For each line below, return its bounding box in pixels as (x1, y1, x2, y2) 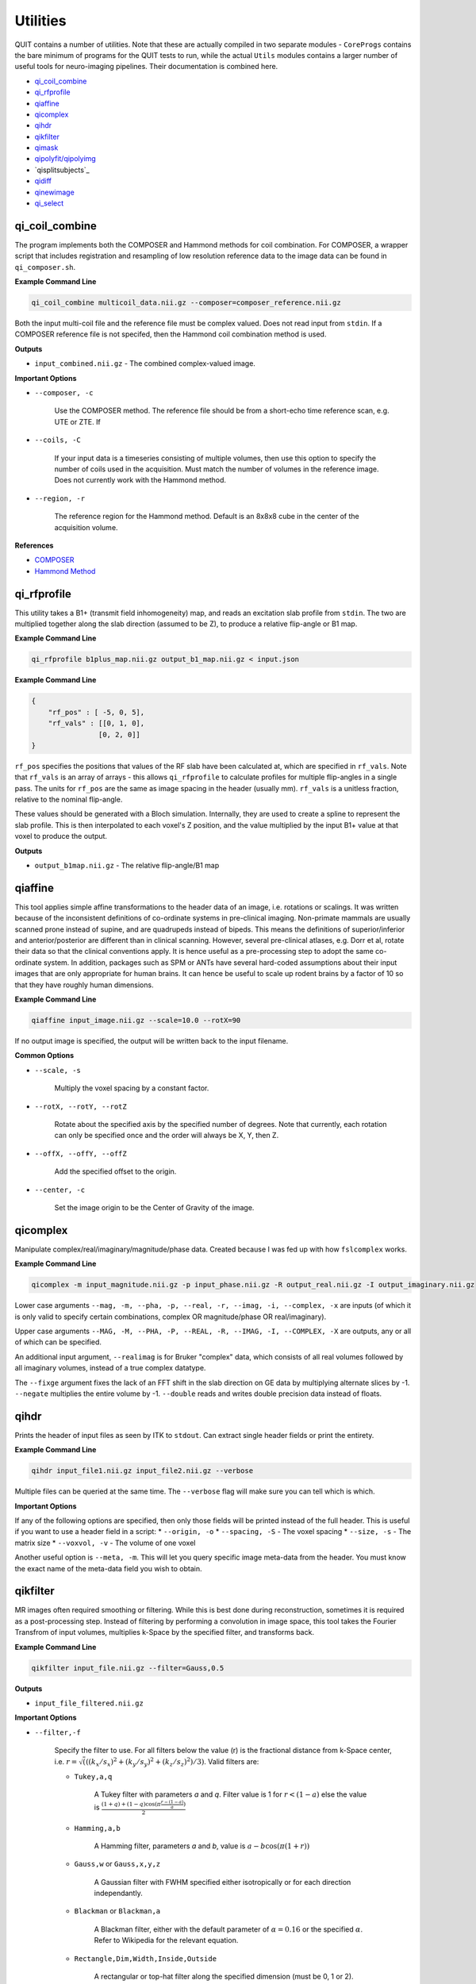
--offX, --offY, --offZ (34, 1149, 127, 1158)
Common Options (14, 1051, 75, 1060)
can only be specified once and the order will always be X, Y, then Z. (54, 1131, 279, 1140)
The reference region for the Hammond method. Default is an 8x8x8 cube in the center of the (54, 512, 360, 521)
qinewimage (34, 187, 75, 197)
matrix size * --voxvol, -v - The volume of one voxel (14, 1538, 196, 1548)
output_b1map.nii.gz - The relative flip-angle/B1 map (34, 861, 220, 871)
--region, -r (34, 494, 86, 503)
